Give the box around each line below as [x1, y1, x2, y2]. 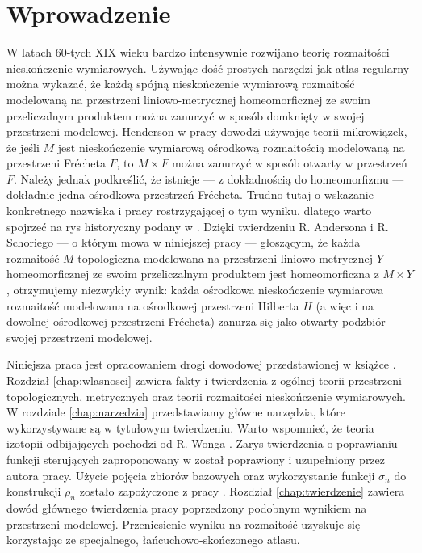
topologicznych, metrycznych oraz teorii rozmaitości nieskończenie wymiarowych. [6, 387, 406, 404]
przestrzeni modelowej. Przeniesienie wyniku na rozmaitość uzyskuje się [6, 515, 361, 532]
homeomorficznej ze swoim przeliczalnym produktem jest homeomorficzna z [6, 265, 379, 282]
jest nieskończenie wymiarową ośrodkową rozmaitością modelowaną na [57, 138, 405, 155]
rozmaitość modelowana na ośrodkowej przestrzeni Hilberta [6, 297, 299, 314]
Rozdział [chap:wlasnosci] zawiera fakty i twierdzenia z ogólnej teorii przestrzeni [6, 372, 402, 388]
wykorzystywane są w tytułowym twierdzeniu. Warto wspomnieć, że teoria [6, 419, 374, 436]
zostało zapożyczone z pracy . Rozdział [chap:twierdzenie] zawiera [79, 483, 405, 500]
